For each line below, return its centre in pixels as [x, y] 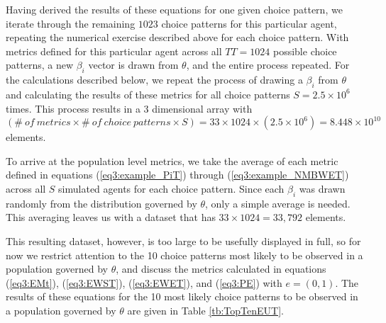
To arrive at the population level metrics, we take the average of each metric [172, 160]
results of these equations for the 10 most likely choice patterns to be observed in [182, 296]
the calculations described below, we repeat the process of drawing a [154, 80]
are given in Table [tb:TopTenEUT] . [205, 310]
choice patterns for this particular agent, [249, 23]
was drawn [322, 188]
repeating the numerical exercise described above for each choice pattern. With [177, 37]
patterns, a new [40, 65]
